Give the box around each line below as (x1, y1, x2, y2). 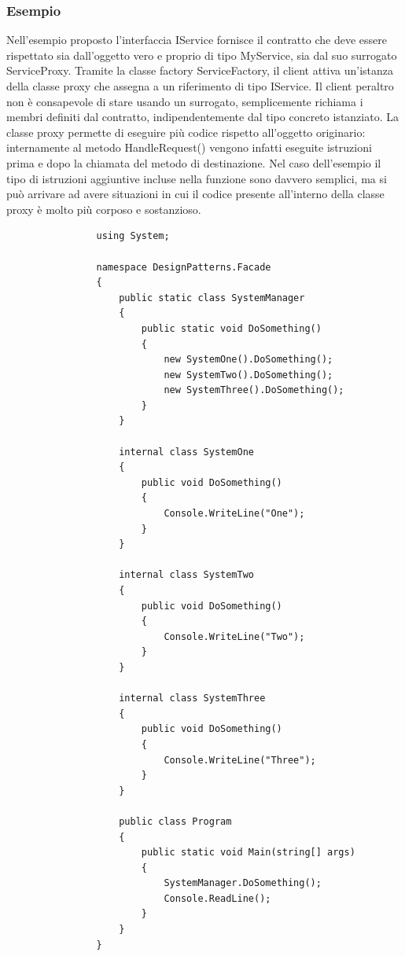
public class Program (119, 815, 232, 827)
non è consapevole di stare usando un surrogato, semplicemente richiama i (6, 93, 363, 109)
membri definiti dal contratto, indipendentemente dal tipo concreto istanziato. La (6, 108, 399, 125)
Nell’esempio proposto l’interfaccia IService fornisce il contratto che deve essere (6, 31, 387, 48)
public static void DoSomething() (141, 322, 322, 334)
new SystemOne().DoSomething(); (164, 354, 333, 366)
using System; (96, 230, 170, 242)
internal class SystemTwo (119, 569, 254, 581)
